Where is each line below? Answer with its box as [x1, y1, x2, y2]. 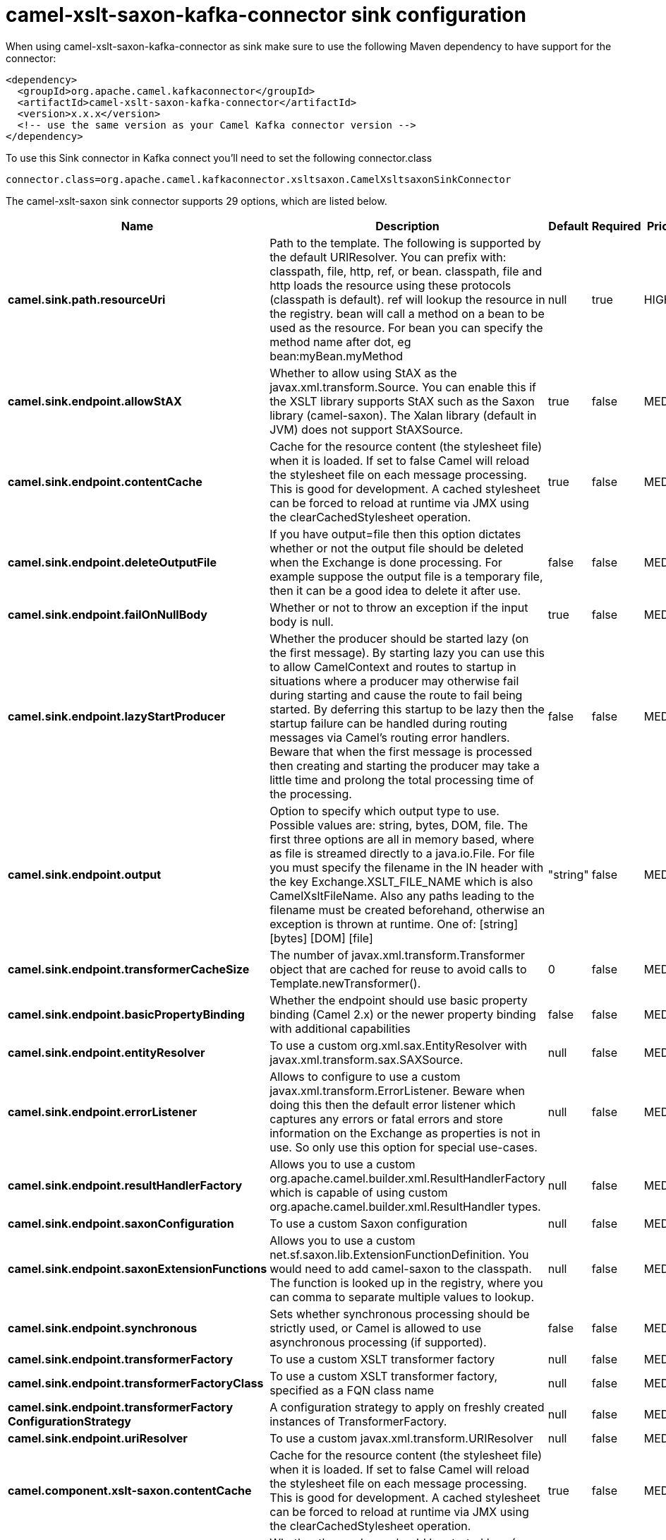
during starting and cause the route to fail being [270, 687, 523, 702]
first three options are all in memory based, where [270, 831, 535, 846]
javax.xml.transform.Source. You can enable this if [270, 379, 536, 394]
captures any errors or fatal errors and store [270, 1111, 503, 1126]
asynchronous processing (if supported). [270, 1334, 487, 1349]
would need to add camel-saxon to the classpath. [270, 1261, 532, 1276]
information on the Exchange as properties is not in [270, 1125, 540, 1140]
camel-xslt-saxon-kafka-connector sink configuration [6, 3, 526, 27]
